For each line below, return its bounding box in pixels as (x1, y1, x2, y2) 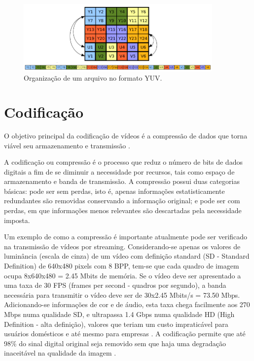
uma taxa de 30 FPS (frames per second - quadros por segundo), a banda (4, 280, 226, 290)
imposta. (4, 215, 30, 225)
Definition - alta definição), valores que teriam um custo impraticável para (4, 318, 228, 329)
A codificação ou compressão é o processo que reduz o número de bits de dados (4, 157, 243, 167)
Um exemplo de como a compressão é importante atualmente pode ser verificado (4, 231, 248, 242)
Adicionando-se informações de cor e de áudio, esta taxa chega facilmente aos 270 (4, 299, 250, 310)
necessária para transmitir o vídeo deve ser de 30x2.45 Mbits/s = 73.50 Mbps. (4, 289, 240, 300)
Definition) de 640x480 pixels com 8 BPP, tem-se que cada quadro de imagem (4, 261, 239, 271)
